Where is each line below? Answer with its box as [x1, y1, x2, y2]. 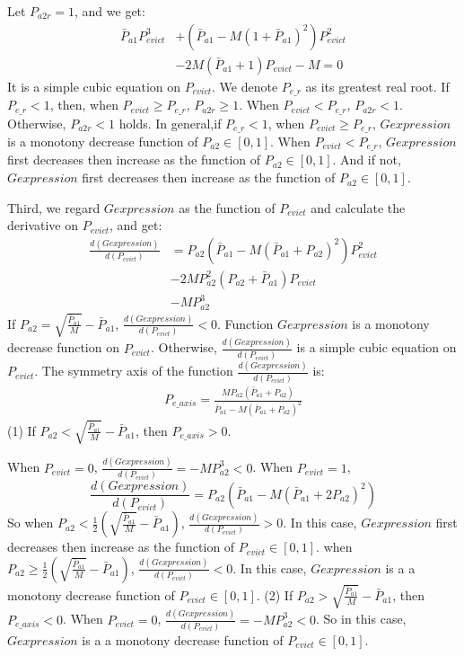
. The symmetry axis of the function [34, 361, 233, 380]
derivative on [7, 216, 78, 235]
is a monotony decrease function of [7, 132, 198, 151]
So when [7, 513, 54, 532]
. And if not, [332, 150, 401, 169]
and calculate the [311, 198, 406, 217]
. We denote [212, 76, 278, 95]
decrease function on [7, 338, 119, 357]
